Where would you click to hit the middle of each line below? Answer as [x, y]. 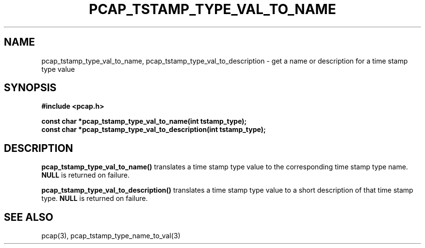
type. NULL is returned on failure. [95, 198]
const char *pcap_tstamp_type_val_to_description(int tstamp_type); [154, 130]
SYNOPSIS [30, 88]
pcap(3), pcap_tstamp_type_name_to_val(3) [111, 236]
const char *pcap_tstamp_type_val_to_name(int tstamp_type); [144, 121]
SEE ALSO [29, 217]
